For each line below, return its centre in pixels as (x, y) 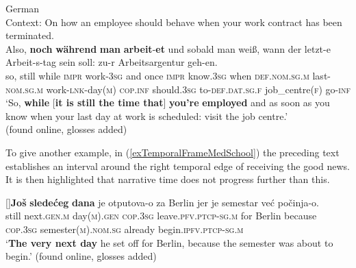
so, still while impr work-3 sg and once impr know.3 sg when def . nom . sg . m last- (168, 75)
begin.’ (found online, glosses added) (81, 256)
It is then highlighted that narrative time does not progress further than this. (168, 179)
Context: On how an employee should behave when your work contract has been (174, 22)
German (23, 8)
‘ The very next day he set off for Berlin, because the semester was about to (169, 242)
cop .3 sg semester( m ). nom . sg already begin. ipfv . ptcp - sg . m (125, 229)
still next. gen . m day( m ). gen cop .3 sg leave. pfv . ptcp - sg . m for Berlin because (161, 216)
